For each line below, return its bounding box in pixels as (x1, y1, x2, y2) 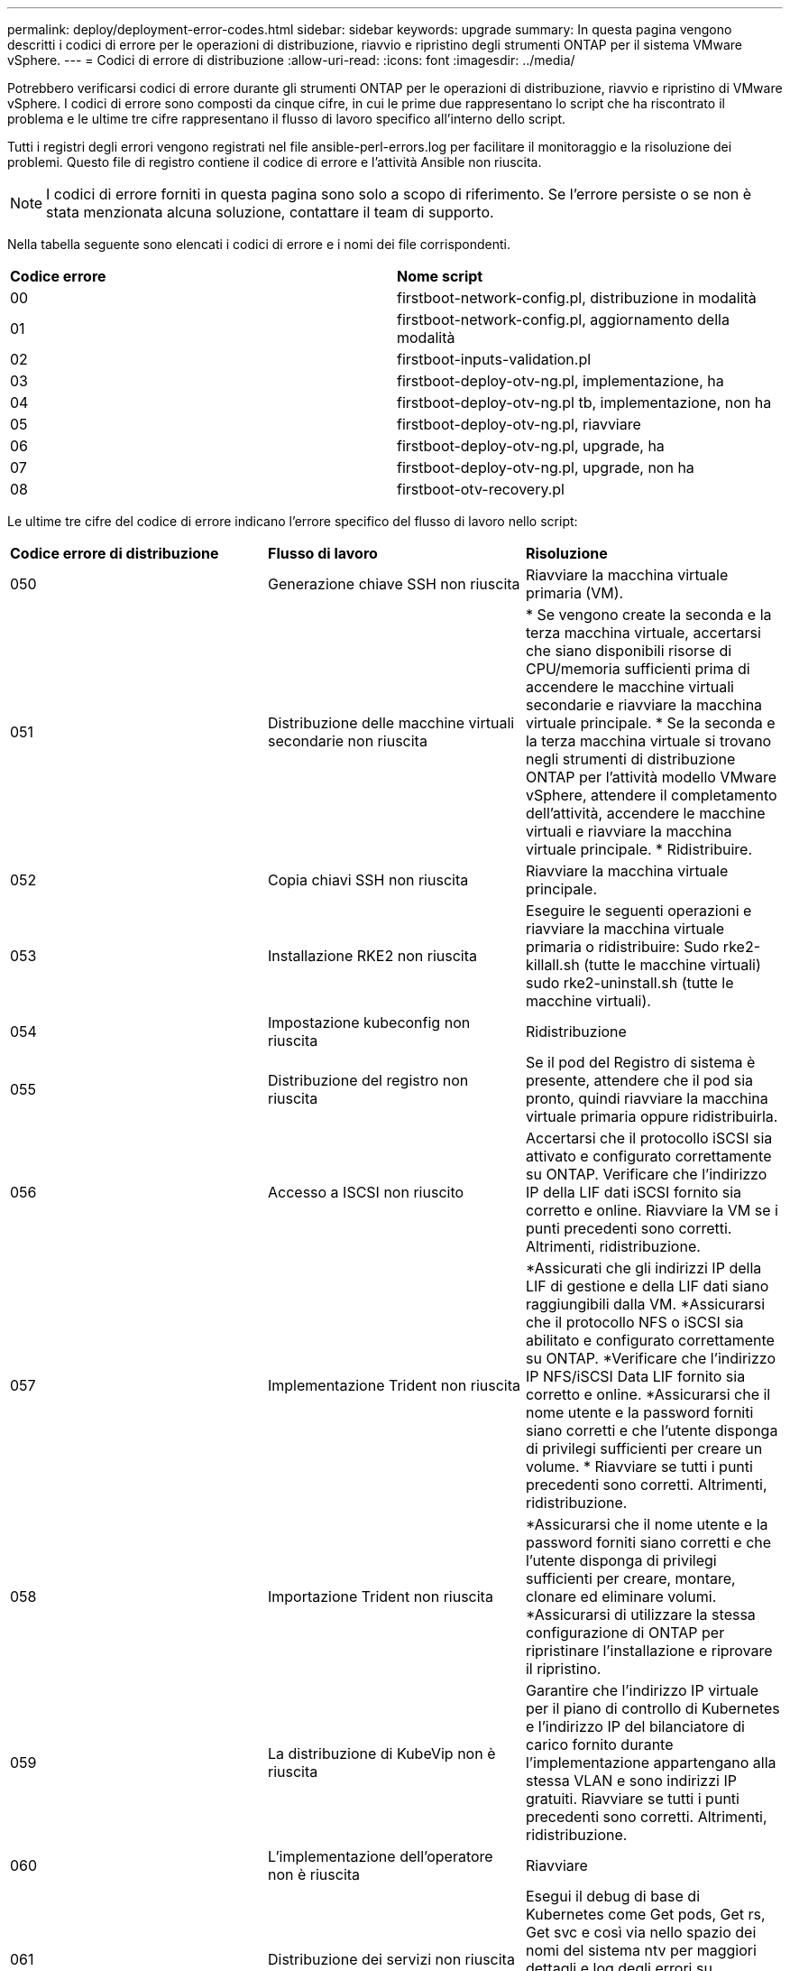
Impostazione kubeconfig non (267, 1013, 471, 1032)
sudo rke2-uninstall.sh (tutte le (525, 974, 734, 992)
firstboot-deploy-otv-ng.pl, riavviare (397, 415, 641, 433)
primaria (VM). (525, 584, 624, 602)
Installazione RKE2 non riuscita (267, 947, 477, 965)
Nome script (397, 267, 483, 285)
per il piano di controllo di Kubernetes (525, 1699, 780, 1717)
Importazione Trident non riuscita (267, 1587, 493, 1605)
